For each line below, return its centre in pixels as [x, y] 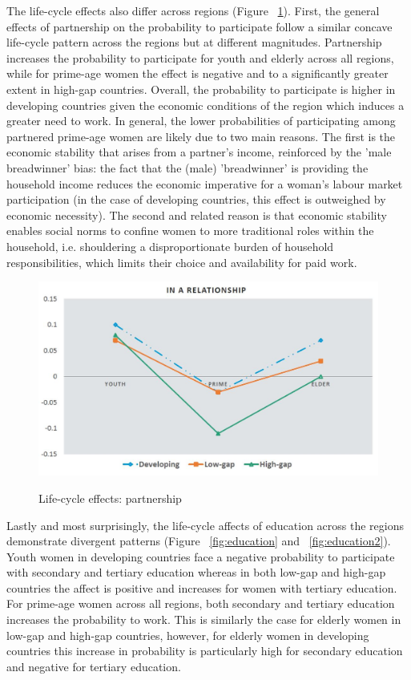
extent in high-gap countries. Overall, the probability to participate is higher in [201, 89]
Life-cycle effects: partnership [110, 498]
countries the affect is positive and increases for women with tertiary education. [202, 587]
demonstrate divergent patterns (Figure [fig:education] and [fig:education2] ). [199, 541]
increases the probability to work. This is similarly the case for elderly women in [204, 619]
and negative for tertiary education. [94, 666]
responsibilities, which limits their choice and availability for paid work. [182, 262]
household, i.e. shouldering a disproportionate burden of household [170, 246]
